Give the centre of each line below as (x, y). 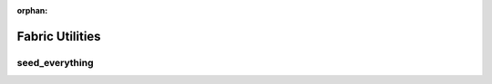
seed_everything (55, 62)
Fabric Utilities (59, 36)
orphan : (32, 10)
